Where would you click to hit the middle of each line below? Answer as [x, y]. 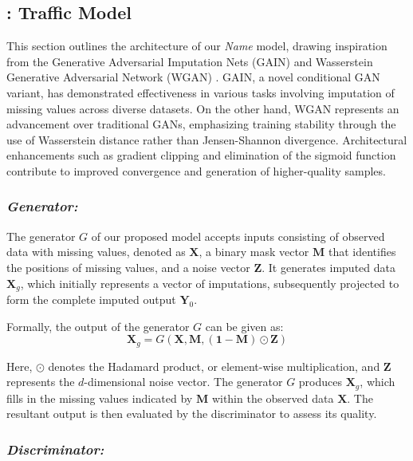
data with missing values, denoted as [96, 252]
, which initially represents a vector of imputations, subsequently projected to [210, 283]
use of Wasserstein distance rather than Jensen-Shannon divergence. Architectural [207, 139]
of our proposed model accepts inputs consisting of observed [238, 236]
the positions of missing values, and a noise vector [128, 267]
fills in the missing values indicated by [100, 398]
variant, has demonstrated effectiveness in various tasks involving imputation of [201, 92]
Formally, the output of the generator [98, 326]
